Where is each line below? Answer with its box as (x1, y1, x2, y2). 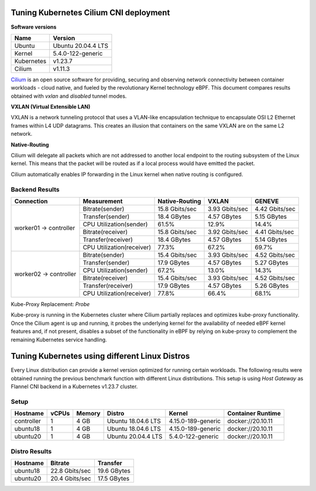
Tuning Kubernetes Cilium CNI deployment (11, 8, 170, 18)
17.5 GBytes (97, 475, 130, 483)
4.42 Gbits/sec (255, 205, 296, 213)
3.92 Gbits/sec (208, 228, 249, 236)
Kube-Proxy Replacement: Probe (11, 300, 90, 307)
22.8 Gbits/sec (50, 467, 91, 475)
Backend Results (11, 185, 60, 193)
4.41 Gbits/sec (255, 228, 294, 236)
